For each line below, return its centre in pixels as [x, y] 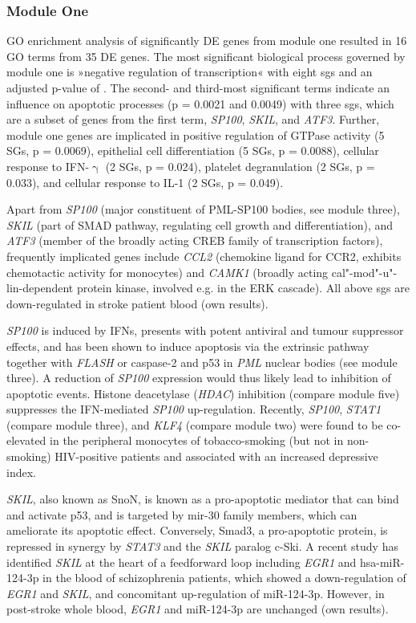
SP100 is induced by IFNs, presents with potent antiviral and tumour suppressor [205, 330]
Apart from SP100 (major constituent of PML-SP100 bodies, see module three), [203, 209]
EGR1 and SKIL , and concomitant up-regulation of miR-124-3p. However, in [196, 593]
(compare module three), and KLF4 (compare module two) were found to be [195, 424]
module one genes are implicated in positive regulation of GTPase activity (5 [196, 134]
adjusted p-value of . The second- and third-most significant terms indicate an [198, 88]
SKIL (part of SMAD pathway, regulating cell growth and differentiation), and [200, 224]
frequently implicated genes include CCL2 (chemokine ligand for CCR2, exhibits [204, 256]
